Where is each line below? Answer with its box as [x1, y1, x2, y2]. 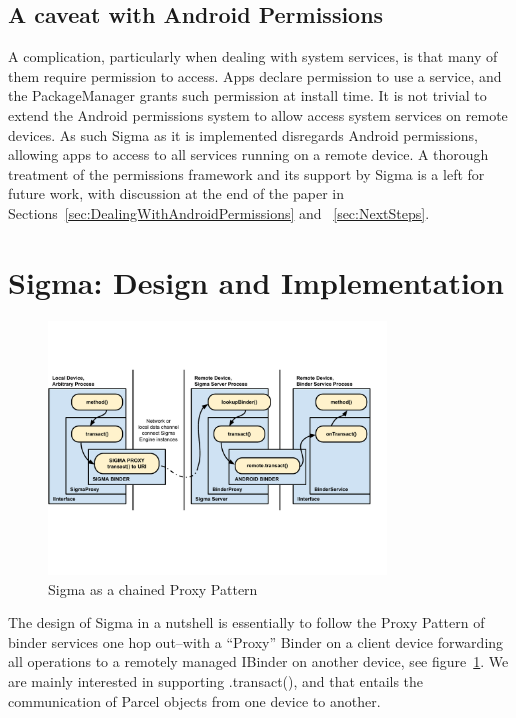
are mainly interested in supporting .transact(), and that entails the [8, 671, 424, 692]
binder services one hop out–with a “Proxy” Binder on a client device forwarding [8, 631, 504, 652]
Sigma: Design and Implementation [8, 261, 504, 302]
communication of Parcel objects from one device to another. [8, 690, 381, 711]
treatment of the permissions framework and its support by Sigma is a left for [8, 163, 485, 184]
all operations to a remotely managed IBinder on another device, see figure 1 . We [8, 651, 509, 672]
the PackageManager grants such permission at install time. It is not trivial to [8, 85, 487, 106]
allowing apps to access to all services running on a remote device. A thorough [8, 144, 489, 165]
